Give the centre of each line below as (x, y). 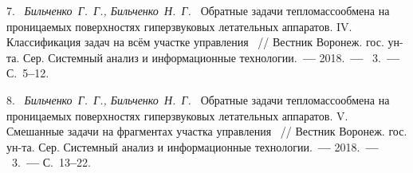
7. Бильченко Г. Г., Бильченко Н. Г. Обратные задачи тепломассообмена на (198, 10)
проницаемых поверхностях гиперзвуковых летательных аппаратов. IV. (179, 26)
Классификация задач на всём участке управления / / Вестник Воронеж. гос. (195, 42)
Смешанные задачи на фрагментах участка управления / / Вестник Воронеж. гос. (207, 131)
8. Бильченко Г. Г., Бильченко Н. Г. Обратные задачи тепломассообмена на (198, 99)
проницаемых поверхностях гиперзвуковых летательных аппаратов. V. (177, 115)
